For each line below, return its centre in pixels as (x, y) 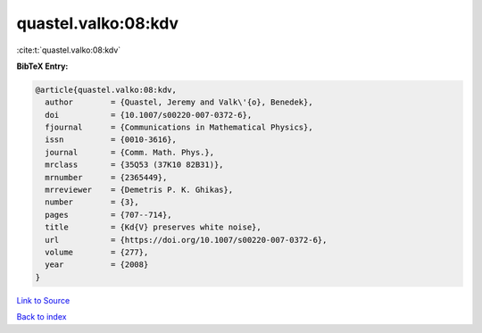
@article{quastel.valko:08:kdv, (106, 90)
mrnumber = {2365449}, (106, 177)
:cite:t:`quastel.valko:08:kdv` (69, 50)
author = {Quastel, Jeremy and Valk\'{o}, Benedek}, (179, 102)
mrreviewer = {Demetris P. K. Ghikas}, (139, 190)
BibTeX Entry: (42, 66)
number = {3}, (92, 202)
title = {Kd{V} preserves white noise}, (154, 227)
